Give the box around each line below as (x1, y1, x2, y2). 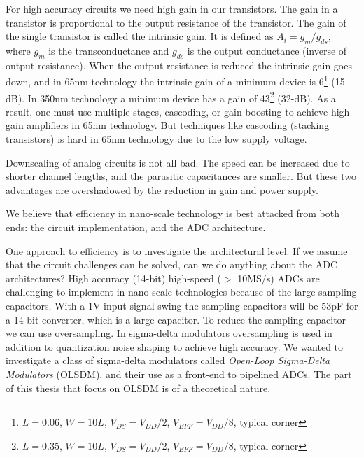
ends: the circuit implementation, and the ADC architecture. (6, 220, 266, 235)
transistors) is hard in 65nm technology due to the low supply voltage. (6, 132, 307, 146)
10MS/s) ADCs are (237, 270, 320, 285)
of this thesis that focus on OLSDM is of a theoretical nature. (6, 380, 271, 395)
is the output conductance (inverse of (187, 43, 347, 57)
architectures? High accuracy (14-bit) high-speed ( (6, 270, 221, 285)
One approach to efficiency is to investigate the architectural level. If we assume (6, 243, 348, 258)
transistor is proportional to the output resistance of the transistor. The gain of (6, 15, 346, 29)
